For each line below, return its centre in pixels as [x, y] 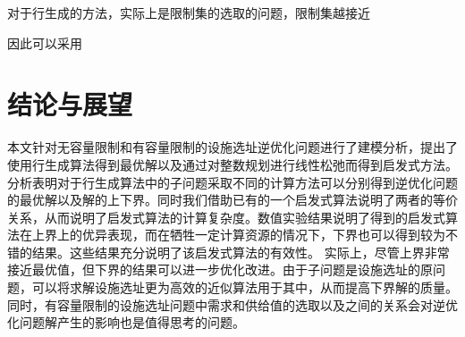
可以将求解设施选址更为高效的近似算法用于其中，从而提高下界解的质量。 [245, 287]
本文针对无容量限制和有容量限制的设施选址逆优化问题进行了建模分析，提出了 [232, 147]
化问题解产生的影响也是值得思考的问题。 [126, 322]
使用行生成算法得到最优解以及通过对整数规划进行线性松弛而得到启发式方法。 [232, 164]
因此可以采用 [45, 42]
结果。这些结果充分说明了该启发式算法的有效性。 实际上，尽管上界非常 [241, 252]
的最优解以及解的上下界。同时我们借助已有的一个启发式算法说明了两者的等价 [232, 200]
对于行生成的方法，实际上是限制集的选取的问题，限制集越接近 [189, 13]
